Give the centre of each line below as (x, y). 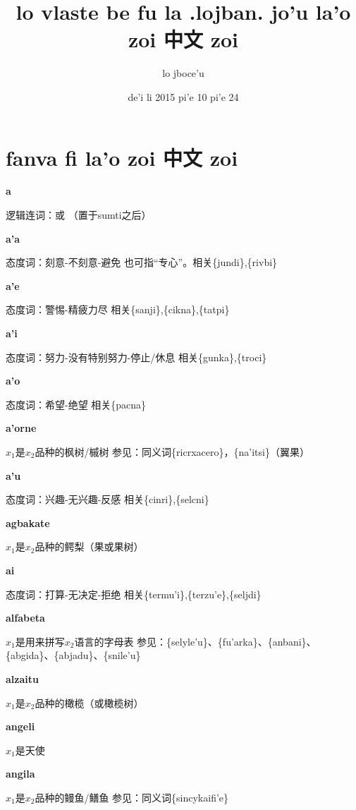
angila (20, 774)
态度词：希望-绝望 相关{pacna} (76, 404)
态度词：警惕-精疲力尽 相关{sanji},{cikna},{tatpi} (118, 309)
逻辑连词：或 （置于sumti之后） (79, 215)
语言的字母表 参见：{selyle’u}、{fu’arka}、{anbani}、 (195, 641)
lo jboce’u (183, 73)
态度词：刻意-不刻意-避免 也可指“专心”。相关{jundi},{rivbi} (142, 262)
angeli (20, 726)
